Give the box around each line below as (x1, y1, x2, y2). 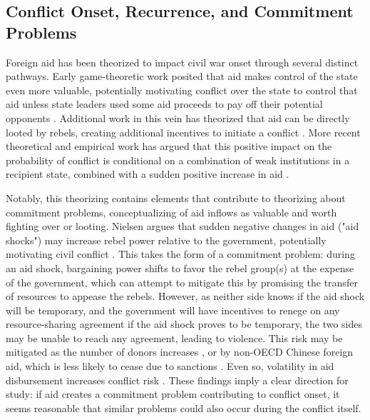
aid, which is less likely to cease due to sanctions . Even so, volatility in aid (6, 359, 334, 374)
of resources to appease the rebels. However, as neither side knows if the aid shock (6, 289, 365, 304)
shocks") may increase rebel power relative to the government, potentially (6, 232, 327, 247)
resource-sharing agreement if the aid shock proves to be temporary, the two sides (6, 316, 363, 331)
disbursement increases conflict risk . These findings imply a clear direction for (6, 372, 349, 387)
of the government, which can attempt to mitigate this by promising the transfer (6, 274, 358, 289)
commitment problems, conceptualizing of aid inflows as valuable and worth (6, 204, 337, 219)
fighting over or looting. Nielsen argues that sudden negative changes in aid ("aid (6, 219, 359, 234)
